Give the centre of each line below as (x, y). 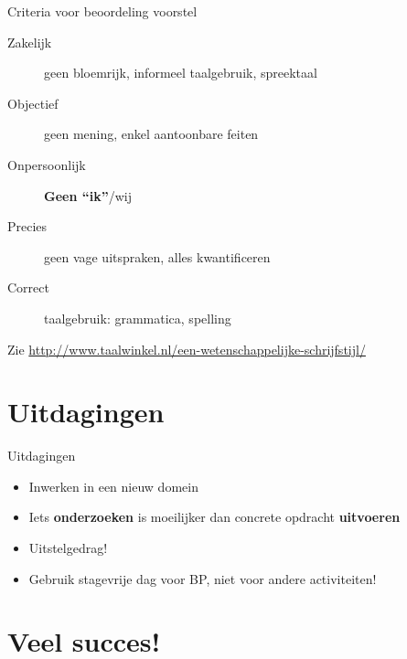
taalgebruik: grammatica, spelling (138, 318)
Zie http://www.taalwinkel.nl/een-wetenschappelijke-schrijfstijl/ (187, 349)
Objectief (33, 103)
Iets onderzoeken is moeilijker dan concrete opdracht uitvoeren (214, 517)
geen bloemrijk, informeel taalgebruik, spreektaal (181, 73)
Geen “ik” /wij (88, 195)
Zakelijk (30, 42)
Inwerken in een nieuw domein (113, 486)
